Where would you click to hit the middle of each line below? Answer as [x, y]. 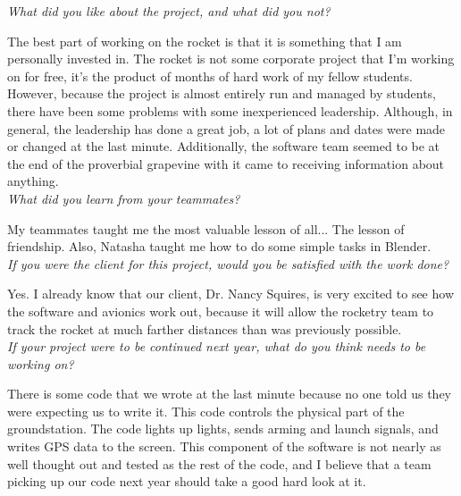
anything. [33, 181]
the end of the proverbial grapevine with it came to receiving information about [226, 163]
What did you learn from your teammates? [124, 198]
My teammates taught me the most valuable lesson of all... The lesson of [206, 228]
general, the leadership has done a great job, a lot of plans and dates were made [226, 128]
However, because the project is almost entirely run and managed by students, [222, 93]
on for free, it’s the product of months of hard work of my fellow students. [210, 76]
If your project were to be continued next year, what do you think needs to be [217, 346]
